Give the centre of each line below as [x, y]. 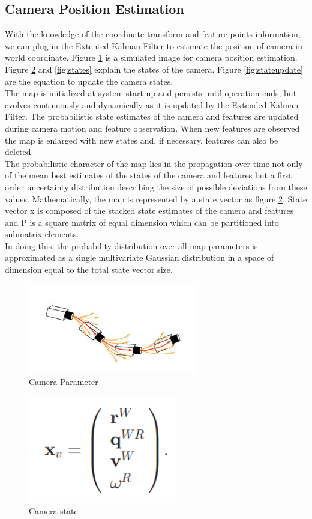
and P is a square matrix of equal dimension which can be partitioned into [142, 222]
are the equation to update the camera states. [89, 81]
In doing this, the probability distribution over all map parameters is [131, 245]
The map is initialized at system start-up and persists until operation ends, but [151, 93]
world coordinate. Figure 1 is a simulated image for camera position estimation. [151, 57]
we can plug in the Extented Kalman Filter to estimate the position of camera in [154, 45]
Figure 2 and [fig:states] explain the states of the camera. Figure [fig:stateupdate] [154, 69]
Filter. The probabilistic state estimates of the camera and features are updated [152, 116]
